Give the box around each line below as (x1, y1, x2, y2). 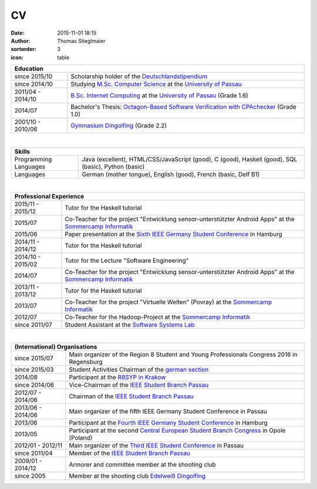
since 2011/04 (14, 449, 53, 457)
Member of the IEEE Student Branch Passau (69, 449, 190, 457)
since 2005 (14, 472, 46, 480)
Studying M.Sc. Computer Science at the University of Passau (70, 80, 242, 88)
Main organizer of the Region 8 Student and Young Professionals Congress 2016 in (69, 350, 298, 359)
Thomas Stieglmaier (57, 37, 106, 44)
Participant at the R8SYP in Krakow (69, 373, 166, 382)
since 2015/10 (14, 72, 53, 80)
